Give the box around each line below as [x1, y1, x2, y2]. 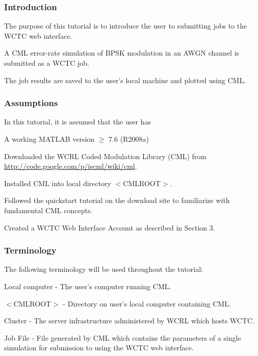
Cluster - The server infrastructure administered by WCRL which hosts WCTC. [4, 315, 255, 326]
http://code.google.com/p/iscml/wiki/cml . [4, 161, 137, 171]
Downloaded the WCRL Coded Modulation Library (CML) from [4, 150, 207, 161]
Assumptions [4, 96, 58, 109]
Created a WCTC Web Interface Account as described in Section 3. [4, 222, 215, 233]
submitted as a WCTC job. [4, 58, 89, 68]
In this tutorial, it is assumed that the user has [4, 116, 151, 127]
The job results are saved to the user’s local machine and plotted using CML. [4, 74, 246, 85]
